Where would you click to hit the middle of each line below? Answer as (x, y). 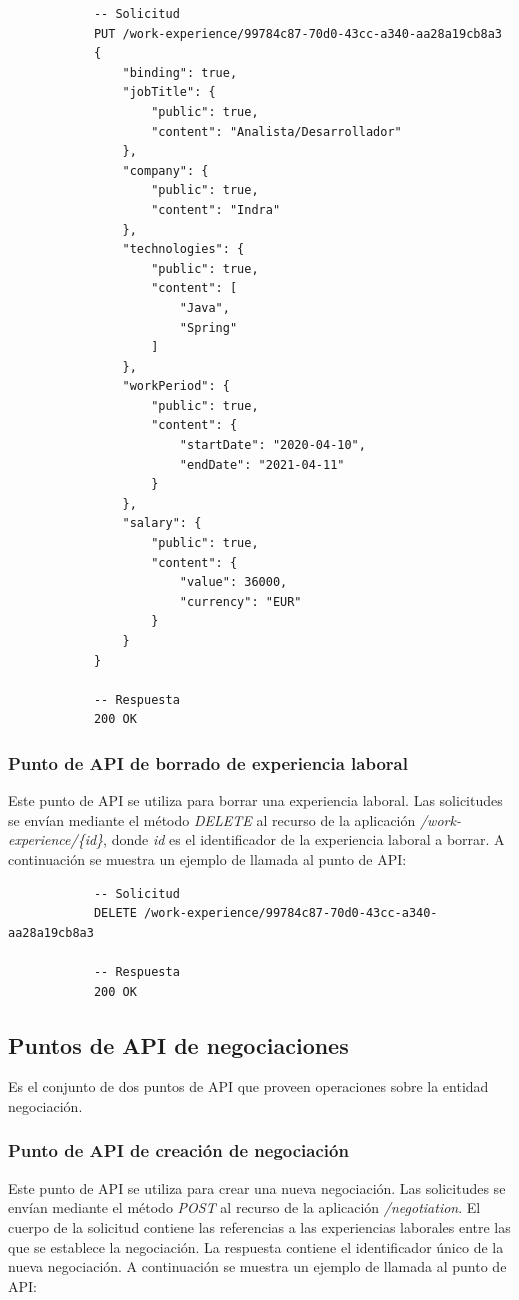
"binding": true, (180, 72)
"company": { (165, 170)
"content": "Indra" (216, 209)
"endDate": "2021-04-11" (262, 464)
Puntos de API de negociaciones (178, 1044)
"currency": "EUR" (240, 601)
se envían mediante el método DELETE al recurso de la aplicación (212, 819)
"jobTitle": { (169, 92)
